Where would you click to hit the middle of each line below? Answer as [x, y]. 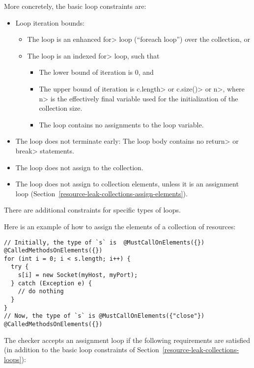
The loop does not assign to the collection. [79, 167]
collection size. [61, 108]
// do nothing [41, 291]
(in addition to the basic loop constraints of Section [82, 350]
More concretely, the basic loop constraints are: [75, 6]
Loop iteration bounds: [50, 22]
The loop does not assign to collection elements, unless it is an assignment [127, 184]
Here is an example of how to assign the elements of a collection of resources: [120, 226]
